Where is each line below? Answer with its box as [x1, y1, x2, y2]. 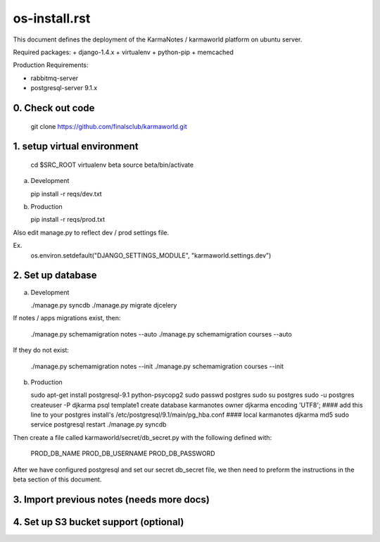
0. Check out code [13, 102, 95, 114]
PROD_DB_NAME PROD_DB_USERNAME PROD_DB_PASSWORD [30, 449, 215, 458]
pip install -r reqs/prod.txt [30, 215, 106, 224]
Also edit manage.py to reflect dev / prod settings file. [13, 228, 169, 237]
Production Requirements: [13, 61, 89, 70]
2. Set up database [13, 270, 98, 282]
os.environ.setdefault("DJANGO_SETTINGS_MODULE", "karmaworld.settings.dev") [30, 251, 272, 260]
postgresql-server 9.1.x [30, 84, 98, 92]
